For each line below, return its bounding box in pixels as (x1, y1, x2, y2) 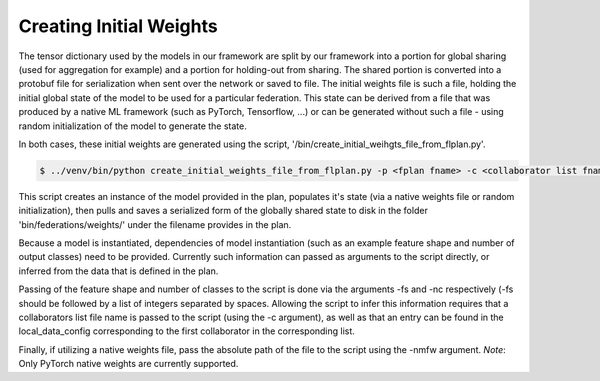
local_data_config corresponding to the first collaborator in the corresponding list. (18, 325, 355, 337)
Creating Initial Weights (18, 15, 219, 37)
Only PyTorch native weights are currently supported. (18, 358, 239, 370)
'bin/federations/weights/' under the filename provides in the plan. (18, 218, 292, 230)
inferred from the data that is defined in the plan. (18, 265, 219, 277)
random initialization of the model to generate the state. (18, 120, 247, 132)
